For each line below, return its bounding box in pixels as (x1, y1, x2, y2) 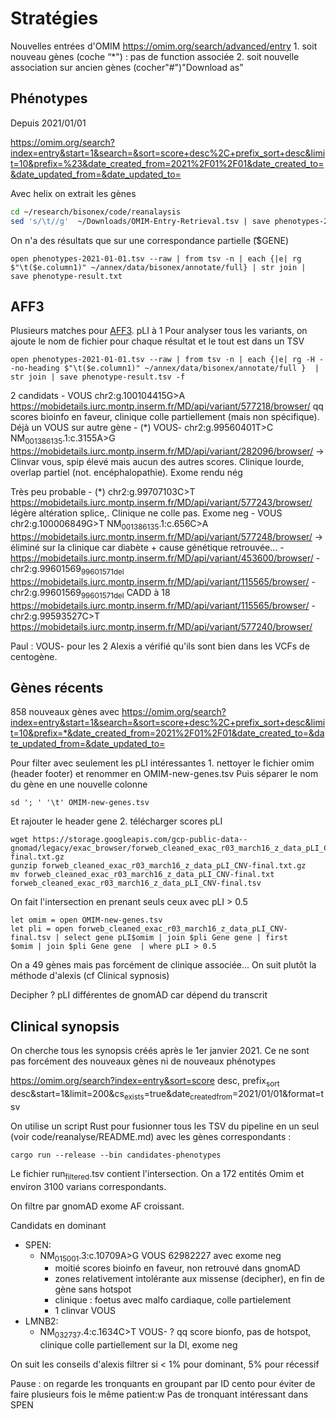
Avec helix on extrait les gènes (10, 187, 137, 199)
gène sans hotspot (54, 1283, 132, 1296)
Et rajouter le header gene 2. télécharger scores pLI (10, 815, 223, 827)
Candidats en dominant (10, 1219, 107, 1231)
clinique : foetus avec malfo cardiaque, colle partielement (54, 1294, 292, 1306)
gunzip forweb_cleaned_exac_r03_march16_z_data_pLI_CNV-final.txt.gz (10, 861, 307, 871)
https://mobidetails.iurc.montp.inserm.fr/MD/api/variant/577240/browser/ (10, 620, 313, 632)
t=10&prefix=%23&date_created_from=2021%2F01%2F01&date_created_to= (10, 157, 325, 169)
